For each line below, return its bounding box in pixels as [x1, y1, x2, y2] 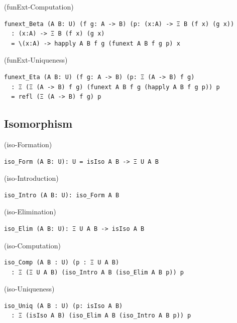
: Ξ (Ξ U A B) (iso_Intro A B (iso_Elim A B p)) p [11, 268, 184, 276]
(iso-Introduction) [4, 173, 59, 183]
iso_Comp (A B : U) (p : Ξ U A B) [4, 259, 120, 266]
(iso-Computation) [4, 240, 61, 250]
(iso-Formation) [4, 139, 52, 149]
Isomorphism [4, 116, 73, 131]
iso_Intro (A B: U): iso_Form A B [4, 191, 120, 199]
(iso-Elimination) [4, 206, 56, 217]
